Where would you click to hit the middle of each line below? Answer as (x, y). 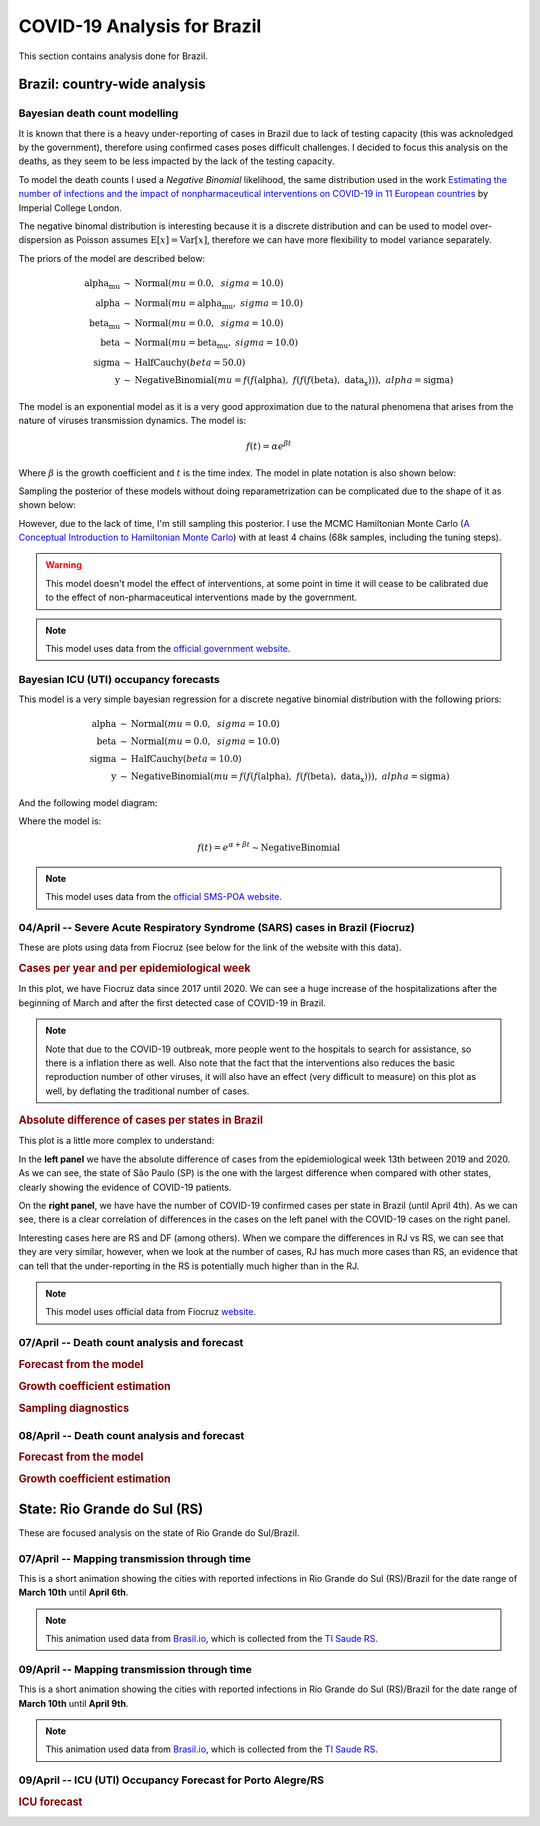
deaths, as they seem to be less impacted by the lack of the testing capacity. (176, 161)
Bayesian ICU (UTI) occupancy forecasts (119, 679)
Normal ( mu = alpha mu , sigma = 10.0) (219, 304)
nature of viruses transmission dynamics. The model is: (132, 420)
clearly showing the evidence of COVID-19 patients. (125, 1187)
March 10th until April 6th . (73, 1592)
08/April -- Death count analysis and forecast (131, 1435)
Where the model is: (60, 821)
